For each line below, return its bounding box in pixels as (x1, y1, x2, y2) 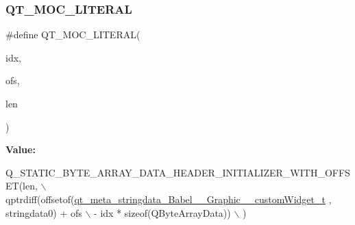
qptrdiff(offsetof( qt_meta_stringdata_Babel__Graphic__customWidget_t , (5, 191, 332, 206)
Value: (5, 142, 36, 157)
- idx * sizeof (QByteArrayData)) (94, 205, 231, 220)
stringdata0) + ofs (5, 205, 82, 220)
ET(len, (5, 178, 38, 193)
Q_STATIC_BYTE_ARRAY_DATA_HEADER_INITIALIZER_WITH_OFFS (5, 165, 350, 179)
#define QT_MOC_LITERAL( (5, 27, 140, 42)
